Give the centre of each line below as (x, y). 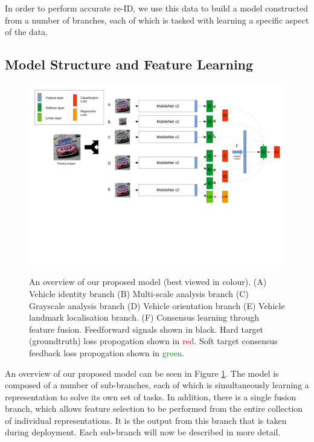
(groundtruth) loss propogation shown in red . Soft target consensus (153, 341)
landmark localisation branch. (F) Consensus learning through (144, 317)
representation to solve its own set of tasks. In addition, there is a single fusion (151, 396)
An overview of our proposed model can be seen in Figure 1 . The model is (142, 373)
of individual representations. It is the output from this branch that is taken (146, 420)
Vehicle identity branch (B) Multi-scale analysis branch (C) (139, 293)
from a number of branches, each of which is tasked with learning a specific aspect (157, 20)
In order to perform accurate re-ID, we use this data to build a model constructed (156, 8)
